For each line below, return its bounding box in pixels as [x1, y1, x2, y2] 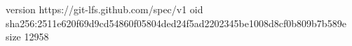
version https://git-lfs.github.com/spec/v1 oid [6, 2, 203, 16]
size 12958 [6, 29, 49, 44]
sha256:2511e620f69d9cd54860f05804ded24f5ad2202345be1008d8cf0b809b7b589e [6, 15, 346, 30]
